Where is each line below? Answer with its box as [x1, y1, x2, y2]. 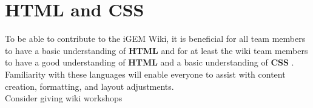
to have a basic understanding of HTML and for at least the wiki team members [5, 44, 308, 56]
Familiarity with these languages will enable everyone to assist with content [5, 67, 286, 80]
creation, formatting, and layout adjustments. [5, 79, 174, 92]
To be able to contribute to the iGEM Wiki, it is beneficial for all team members [5, 32, 306, 45]
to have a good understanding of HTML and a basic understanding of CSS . [5, 56, 294, 69]
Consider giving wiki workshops [5, 92, 123, 104]
